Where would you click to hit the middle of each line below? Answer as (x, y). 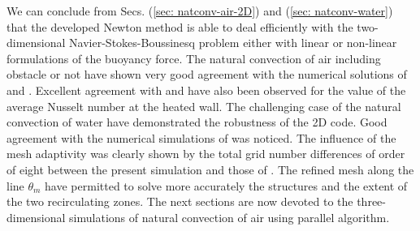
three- (371, 201)
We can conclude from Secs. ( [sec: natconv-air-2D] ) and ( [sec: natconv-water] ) (200, 11)
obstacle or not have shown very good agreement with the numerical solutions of (207, 74)
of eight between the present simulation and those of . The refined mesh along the (210, 169)
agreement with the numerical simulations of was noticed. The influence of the (201, 137)
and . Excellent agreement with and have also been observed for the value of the (206, 90)
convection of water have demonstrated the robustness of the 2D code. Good (197, 122)
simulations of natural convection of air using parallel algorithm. (229, 217)
